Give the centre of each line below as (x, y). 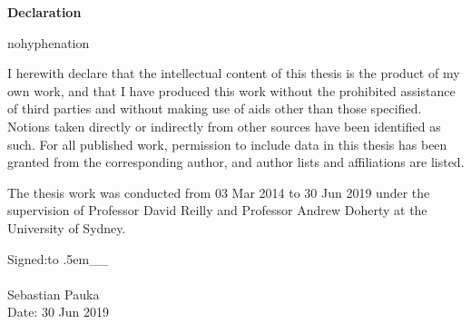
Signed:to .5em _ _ (58, 258)
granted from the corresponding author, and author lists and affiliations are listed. (236, 162)
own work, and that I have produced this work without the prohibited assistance (231, 90)
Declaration (44, 12)
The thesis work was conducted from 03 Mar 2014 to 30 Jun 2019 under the (219, 192)
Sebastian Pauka (54, 294)
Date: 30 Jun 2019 (58, 312)
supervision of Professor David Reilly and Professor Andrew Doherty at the (217, 210)
